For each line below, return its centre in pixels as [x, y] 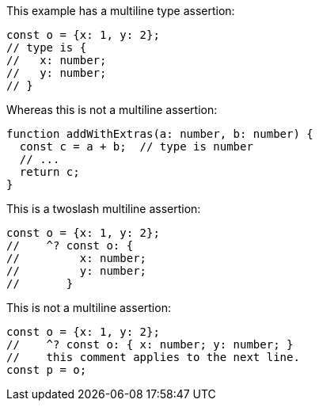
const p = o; [47, 370]
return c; [49, 172]
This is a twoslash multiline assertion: [104, 209]
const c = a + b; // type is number [136, 146]
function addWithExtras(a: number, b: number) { [160, 134]
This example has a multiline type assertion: [121, 11]
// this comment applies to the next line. [153, 357]
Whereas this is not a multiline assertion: [112, 110]
